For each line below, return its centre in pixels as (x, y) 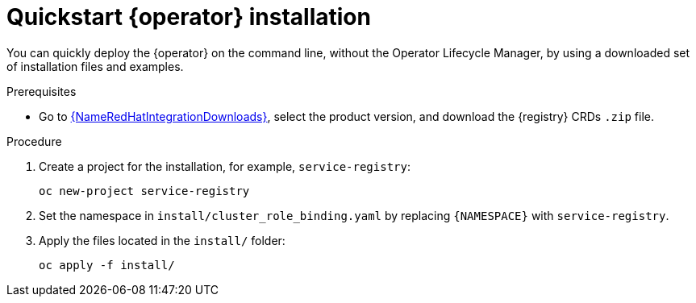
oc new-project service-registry (144, 191)
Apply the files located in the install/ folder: (162, 240)
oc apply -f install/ (107, 265)
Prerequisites (42, 91)
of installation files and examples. (95, 66)
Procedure (34, 141)
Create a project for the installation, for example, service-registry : (225, 166)
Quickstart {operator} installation (189, 17)
